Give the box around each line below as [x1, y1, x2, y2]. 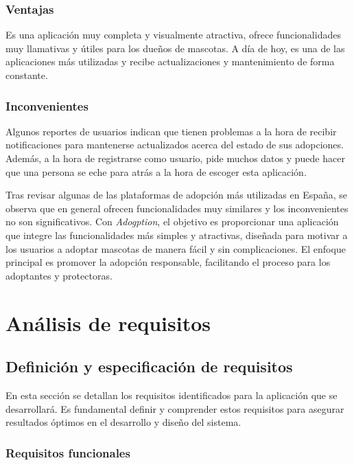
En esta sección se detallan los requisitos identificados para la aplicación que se [5, 387, 338, 402]
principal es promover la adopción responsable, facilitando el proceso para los [5, 255, 331, 269]
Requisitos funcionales [5, 444, 130, 461]
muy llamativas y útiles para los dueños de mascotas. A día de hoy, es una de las [5, 41, 345, 55]
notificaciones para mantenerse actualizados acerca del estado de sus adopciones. [5, 137, 344, 152]
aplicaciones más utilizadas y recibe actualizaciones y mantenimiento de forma [5, 54, 335, 69]
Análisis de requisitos [5, 308, 211, 337]
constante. [5, 68, 48, 82]
